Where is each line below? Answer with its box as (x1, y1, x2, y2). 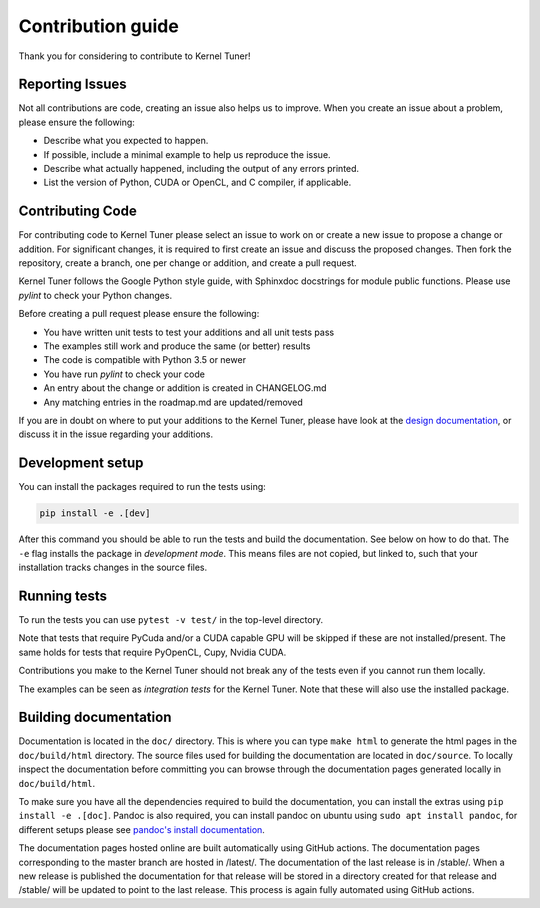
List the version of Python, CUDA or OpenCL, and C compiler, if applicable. (43, 176, 352, 189)
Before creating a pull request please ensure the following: (18, 308, 260, 320)
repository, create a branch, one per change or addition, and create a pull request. (18, 257, 357, 269)
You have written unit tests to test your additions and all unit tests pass (43, 326, 335, 338)
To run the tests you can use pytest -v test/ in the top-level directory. (18, 613, 324, 625)
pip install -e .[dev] (39, 508, 151, 519)
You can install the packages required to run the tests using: (18, 481, 267, 493)
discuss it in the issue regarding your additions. (18, 428, 214, 440)
